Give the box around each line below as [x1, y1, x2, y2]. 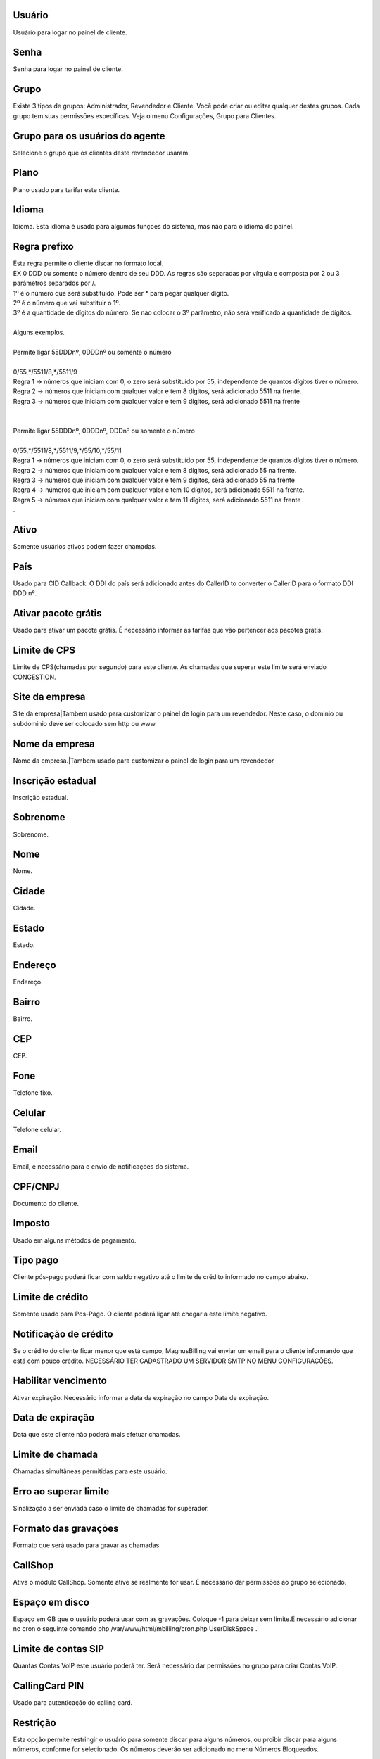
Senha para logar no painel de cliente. [13, 65, 123, 73]
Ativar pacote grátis [13, 607, 102, 619]
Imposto [13, 1217, 51, 1229]
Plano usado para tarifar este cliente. [13, 185, 120, 193]
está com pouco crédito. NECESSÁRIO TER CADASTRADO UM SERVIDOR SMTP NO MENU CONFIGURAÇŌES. [13, 1357, 334, 1365]
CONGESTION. [13, 673, 56, 681]
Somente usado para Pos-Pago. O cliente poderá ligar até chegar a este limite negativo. [13, 1309, 267, 1319]
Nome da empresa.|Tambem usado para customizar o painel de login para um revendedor [13, 756, 274, 765]
